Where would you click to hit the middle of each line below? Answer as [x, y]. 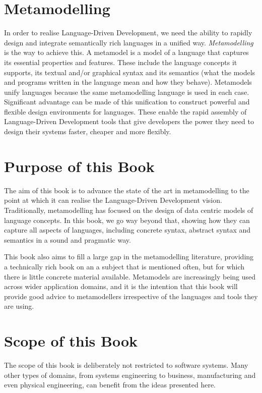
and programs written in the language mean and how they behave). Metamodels [128, 82]
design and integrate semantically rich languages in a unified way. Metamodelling [129, 42]
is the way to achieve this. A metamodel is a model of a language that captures [126, 52]
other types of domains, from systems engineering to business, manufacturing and [130, 375]
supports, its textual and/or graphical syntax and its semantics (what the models [130, 72]
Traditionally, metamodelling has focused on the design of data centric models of [129, 210]
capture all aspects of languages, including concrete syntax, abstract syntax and [127, 230]
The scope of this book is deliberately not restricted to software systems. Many [126, 365]
